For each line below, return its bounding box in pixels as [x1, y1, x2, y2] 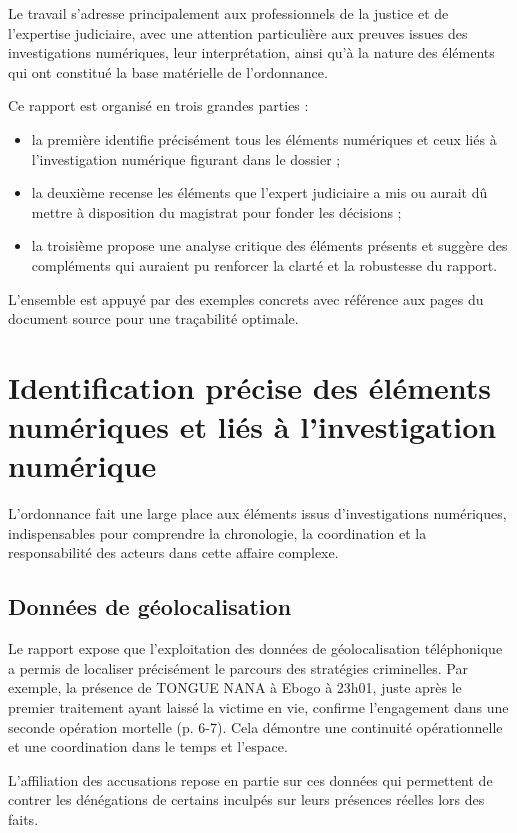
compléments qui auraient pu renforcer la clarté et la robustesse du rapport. [31, 254, 498, 275]
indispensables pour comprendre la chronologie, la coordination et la [8, 522, 427, 543]
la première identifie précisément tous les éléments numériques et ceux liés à [31, 128, 497, 149]
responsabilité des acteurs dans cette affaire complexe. [8, 542, 339, 563]
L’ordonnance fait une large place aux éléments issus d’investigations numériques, [8, 503, 507, 524]
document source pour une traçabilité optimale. [8, 308, 299, 329]
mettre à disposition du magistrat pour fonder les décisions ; [31, 201, 402, 222]
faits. [8, 808, 39, 829]
